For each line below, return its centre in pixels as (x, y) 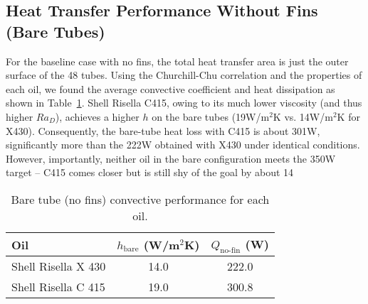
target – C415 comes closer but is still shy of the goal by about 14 (150, 172)
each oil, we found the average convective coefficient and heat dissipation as (170, 88)
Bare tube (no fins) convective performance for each (140, 199)
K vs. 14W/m (303, 116)
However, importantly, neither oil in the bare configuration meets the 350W (171, 158)
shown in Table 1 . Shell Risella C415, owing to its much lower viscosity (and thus (184, 103)
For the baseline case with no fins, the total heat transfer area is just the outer (177, 61)
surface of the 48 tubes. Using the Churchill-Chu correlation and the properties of (184, 75)
